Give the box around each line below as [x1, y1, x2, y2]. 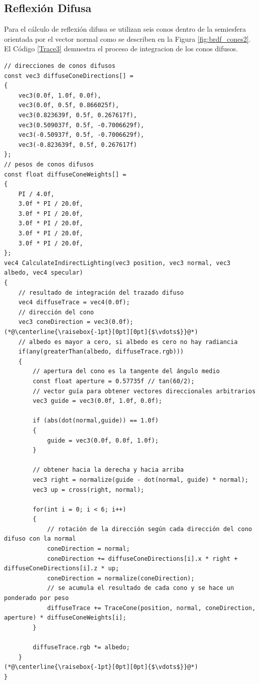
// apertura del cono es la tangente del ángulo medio [33, 368, 220, 375]
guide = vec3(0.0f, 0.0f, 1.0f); [47, 437, 159, 444]
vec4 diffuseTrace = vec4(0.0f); [18, 299, 130, 306]
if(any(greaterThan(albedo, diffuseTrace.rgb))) [18, 348, 184, 356]
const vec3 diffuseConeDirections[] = [4, 72, 134, 79]
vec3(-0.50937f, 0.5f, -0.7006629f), [18, 131, 145, 139]
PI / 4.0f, [18, 190, 55, 198]
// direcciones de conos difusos [4, 62, 115, 69]
